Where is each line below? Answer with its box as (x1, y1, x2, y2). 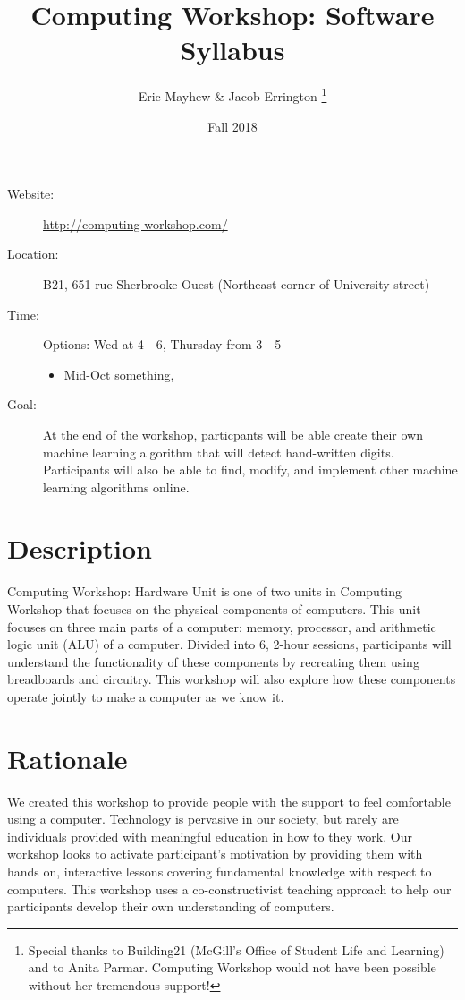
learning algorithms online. (43, 477, 190, 496)
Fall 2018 (207, 116, 258, 135)
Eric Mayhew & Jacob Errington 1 (138, 84, 327, 105)
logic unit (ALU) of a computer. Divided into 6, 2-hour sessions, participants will (7, 635, 452, 654)
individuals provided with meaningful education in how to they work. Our (7, 826, 412, 845)
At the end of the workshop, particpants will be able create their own (43, 424, 423, 443)
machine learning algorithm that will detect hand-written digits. (43, 442, 394, 461)
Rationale (7, 739, 128, 776)
